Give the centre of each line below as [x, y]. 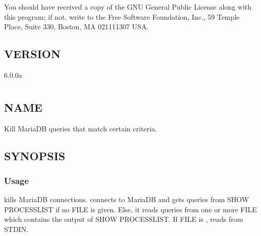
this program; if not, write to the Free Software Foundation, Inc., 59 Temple [122, 16]
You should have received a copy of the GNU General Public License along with [128, 7]
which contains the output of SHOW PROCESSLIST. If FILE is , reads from [124, 219]
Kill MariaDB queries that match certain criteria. [81, 128]
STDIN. [16, 229]
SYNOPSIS [35, 155]
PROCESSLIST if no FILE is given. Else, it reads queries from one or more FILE [130, 209]
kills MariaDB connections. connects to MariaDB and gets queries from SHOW [127, 199]
